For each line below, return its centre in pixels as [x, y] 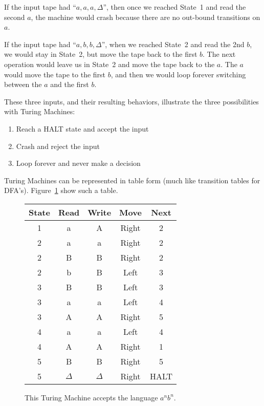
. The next [219, 54]
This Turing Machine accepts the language [91, 397]
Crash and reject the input [58, 146]
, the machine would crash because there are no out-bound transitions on [146, 17]
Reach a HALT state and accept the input [82, 128]
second [15, 17]
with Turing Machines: [40, 111]
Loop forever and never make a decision [78, 163]
